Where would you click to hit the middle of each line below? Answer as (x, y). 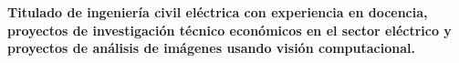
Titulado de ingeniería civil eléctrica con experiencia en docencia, (218, 12)
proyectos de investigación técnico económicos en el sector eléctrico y (229, 30)
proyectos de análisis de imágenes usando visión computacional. (211, 48)
